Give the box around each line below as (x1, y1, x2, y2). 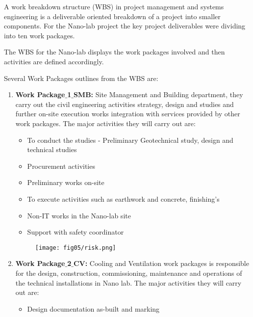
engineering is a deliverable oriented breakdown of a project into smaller (4, 11, 221, 21)
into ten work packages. (4, 30, 75, 40)
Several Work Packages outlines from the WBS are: (4, 73, 158, 83)
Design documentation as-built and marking (27, 303, 160, 314)
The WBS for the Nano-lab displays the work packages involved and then (4, 47, 225, 57)
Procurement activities (27, 160, 95, 171)
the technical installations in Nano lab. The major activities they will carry (15, 277, 242, 288)
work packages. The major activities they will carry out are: (15, 118, 196, 128)
